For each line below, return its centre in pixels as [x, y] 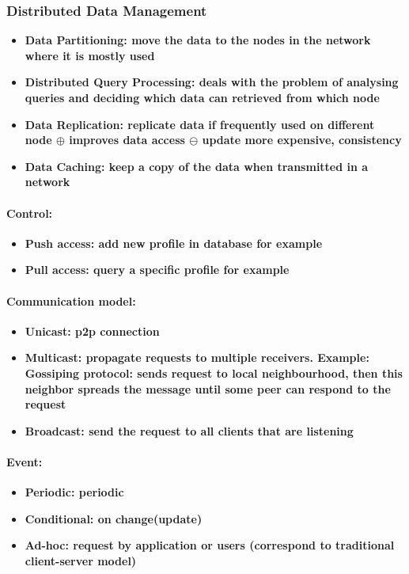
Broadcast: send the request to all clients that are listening [189, 430]
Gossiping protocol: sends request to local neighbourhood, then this [214, 373]
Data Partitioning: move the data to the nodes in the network [198, 40]
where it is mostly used [90, 55]
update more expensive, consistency [302, 140]
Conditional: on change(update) [114, 518]
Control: [30, 213]
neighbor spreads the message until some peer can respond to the [208, 388]
